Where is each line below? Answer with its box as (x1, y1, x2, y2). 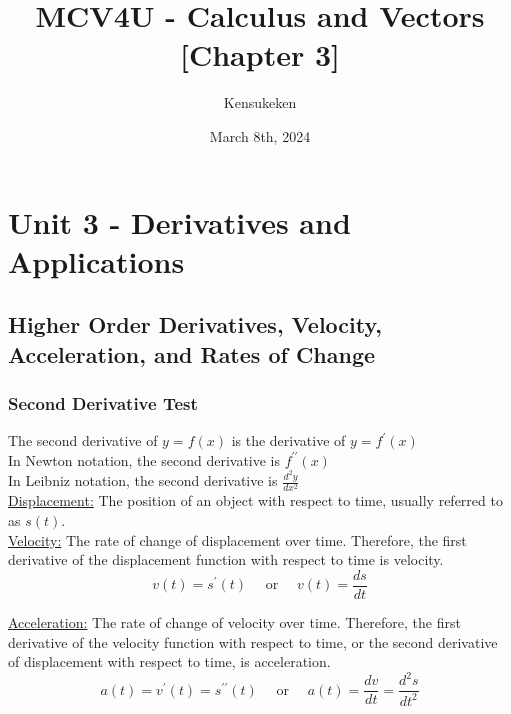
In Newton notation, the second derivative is (8, 449, 281, 470)
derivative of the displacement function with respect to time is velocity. (8, 549, 444, 570)
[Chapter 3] (180, 34, 340, 75)
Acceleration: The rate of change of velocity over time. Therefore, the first (8, 611, 461, 632)
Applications (8, 240, 185, 281)
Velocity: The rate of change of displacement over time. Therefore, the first (8, 529, 467, 550)
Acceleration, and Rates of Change (8, 338, 376, 369)
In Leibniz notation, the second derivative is (8, 470, 278, 491)
